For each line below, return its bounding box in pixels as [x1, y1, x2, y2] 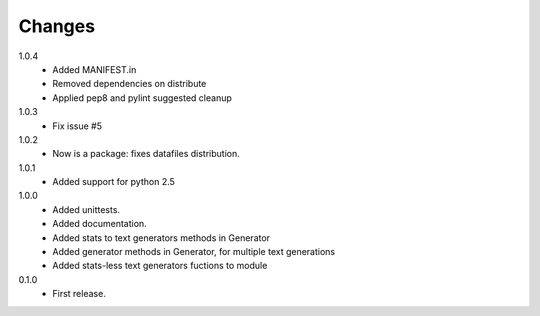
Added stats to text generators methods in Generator [52, 231, 270, 244]
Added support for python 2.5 [52, 176, 175, 188]
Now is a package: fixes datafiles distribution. [52, 148, 240, 160]
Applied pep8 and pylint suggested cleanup [52, 91, 232, 104]
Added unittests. [52, 203, 120, 215]
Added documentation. [52, 218, 147, 230]
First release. [52, 288, 107, 300]
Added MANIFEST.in [52, 63, 137, 75]
